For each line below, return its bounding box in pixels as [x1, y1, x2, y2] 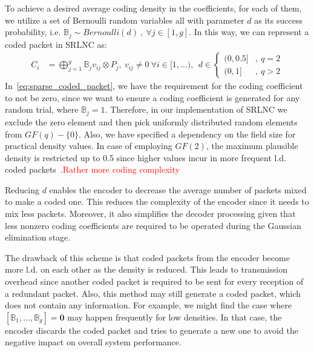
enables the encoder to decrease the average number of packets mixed [49, 183, 307, 196]
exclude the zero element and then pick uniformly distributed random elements [5, 115, 298, 128]
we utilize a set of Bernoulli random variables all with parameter [5, 13, 244, 26]
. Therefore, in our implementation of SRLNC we [105, 103, 287, 116]
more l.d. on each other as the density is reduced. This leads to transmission [5, 263, 288, 276]
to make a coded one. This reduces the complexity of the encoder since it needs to [5, 195, 309, 208]
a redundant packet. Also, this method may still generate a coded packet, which [5, 287, 301, 299]
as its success [254, 13, 303, 26]
